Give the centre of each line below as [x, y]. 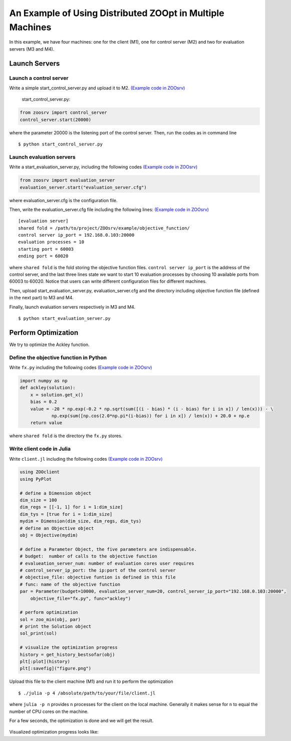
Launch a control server [39, 78]
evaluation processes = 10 [51, 242]
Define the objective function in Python [58, 357]
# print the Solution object [56, 626]
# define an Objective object [57, 528]
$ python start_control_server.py [60, 144]
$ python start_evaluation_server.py [65, 318]
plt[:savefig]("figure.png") [56, 669]
